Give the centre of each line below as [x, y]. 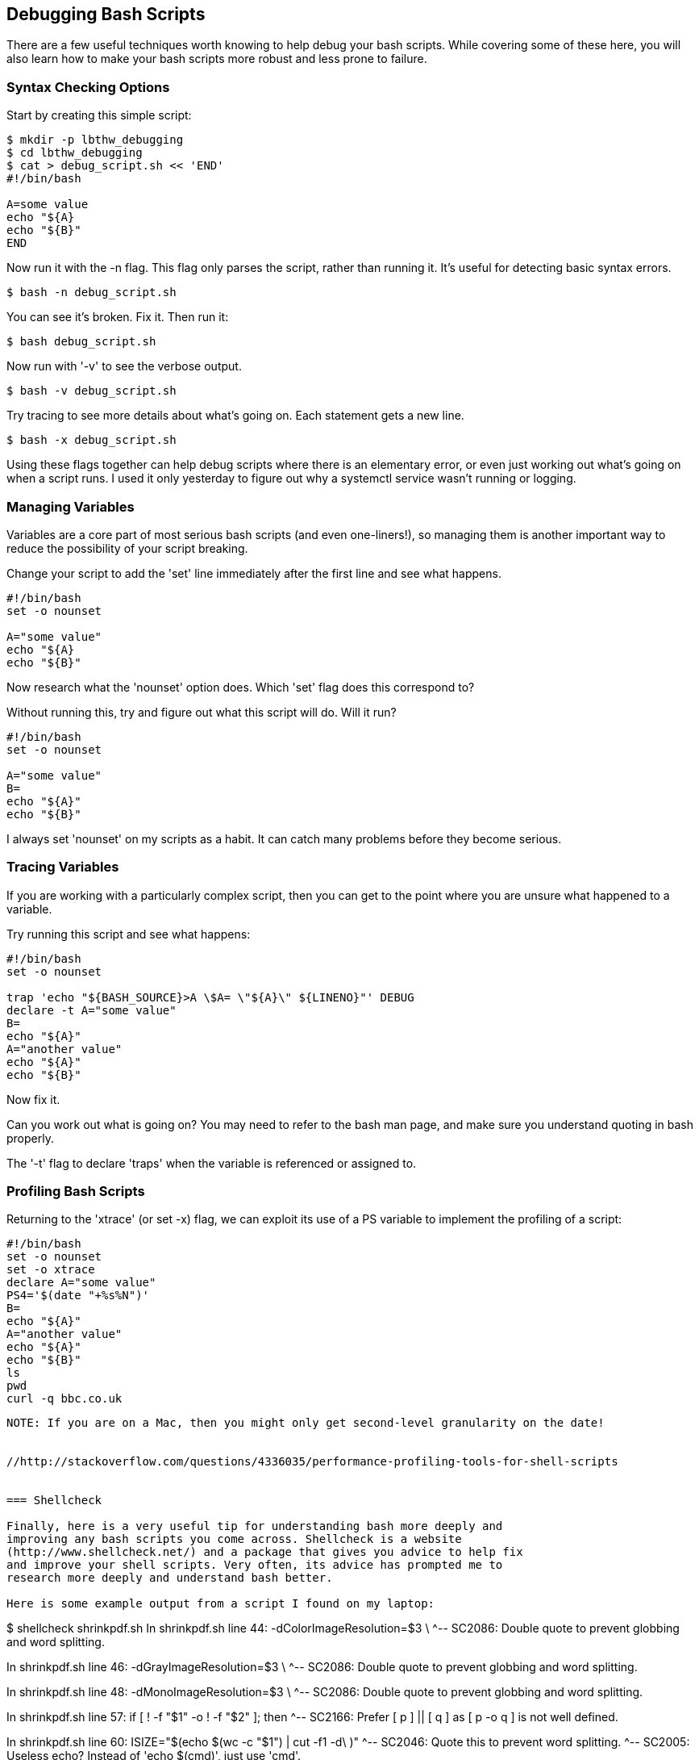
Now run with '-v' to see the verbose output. [124, 366]
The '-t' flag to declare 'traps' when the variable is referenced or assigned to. [212, 1163]
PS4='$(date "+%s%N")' [78, 1296]
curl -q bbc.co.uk [64, 1399]
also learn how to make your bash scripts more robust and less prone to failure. [217, 59]
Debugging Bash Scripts [106, 14]
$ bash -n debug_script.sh [92, 293]
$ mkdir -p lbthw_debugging [95, 140]
